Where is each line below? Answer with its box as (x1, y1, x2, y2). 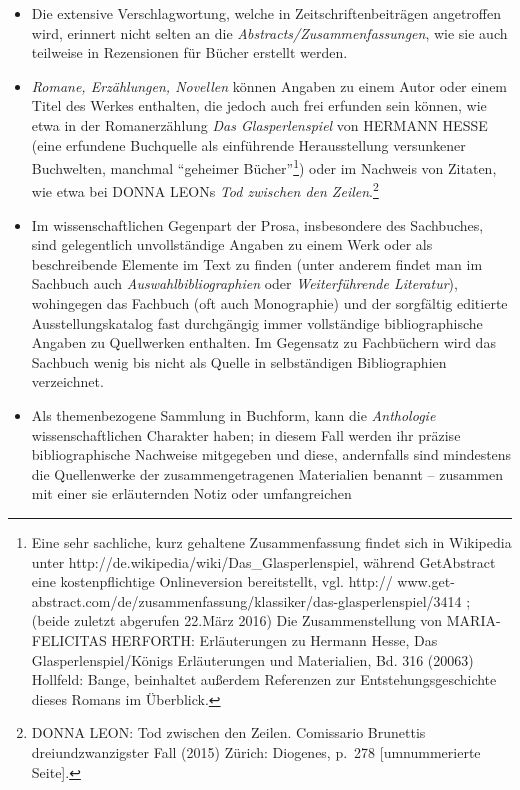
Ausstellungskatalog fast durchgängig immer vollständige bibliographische (31, 312, 483, 333)
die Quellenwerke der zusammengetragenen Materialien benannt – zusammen (31, 463, 504, 484)
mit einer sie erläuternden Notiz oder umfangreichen (31, 483, 352, 504)
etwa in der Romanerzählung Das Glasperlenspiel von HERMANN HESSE (31, 114, 488, 135)
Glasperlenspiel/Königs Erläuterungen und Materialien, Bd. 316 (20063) (31, 649, 474, 670)
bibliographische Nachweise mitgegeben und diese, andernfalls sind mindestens (31, 444, 512, 465)
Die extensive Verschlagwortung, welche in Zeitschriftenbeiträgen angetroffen (31, 3, 502, 23)
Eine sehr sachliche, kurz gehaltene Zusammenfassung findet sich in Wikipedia (31, 531, 512, 552)
